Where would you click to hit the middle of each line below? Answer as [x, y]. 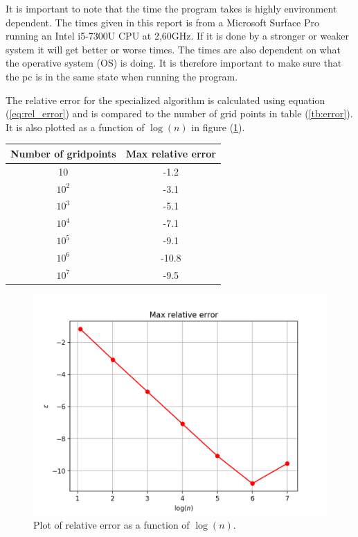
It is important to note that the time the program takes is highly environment [171, 8]
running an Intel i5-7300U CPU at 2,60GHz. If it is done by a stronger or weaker [178, 36]
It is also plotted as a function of [75, 127]
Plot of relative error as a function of [111, 525]
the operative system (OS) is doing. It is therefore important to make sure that [174, 63]
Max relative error [171, 153]
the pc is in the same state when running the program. [122, 76]
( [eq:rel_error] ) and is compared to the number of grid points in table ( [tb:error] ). [179, 113]
